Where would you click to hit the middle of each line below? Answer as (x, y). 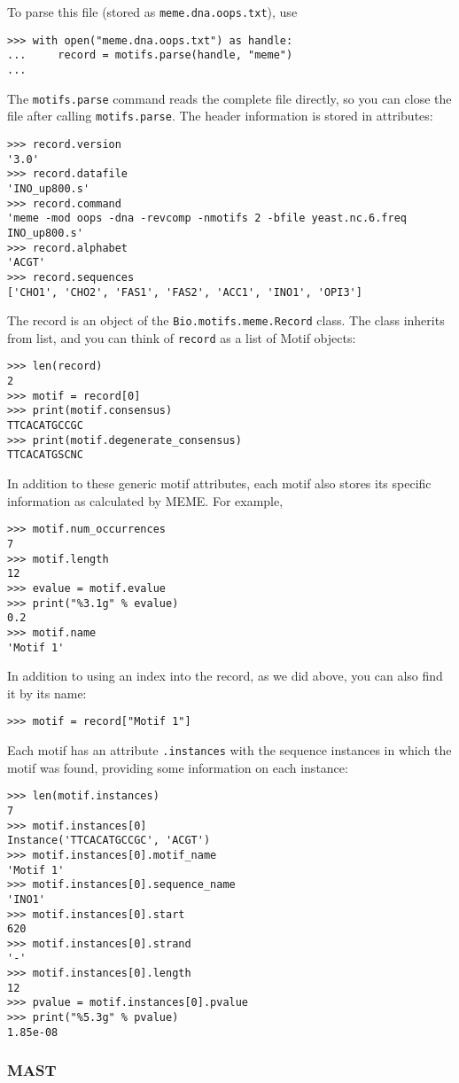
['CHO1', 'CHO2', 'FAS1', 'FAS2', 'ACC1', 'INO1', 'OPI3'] (185, 292)
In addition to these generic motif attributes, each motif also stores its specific (219, 483)
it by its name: (47, 693)
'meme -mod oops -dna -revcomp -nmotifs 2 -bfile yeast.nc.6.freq (207, 218)
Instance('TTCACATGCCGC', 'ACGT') (109, 841)
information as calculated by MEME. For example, (145, 500)
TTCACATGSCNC (45, 455)
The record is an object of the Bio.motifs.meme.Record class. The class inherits (226, 320)
